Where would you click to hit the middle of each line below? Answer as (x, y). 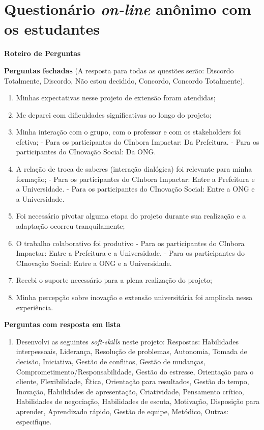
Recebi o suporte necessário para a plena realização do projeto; (114, 280)
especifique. (34, 421)
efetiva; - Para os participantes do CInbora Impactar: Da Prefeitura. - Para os (138, 141)
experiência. (35, 307)
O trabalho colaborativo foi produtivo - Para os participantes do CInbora (130, 243)
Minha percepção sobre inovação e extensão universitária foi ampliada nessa (134, 297)
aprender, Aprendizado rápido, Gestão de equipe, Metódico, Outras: (122, 411)
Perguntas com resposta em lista (62, 324)
